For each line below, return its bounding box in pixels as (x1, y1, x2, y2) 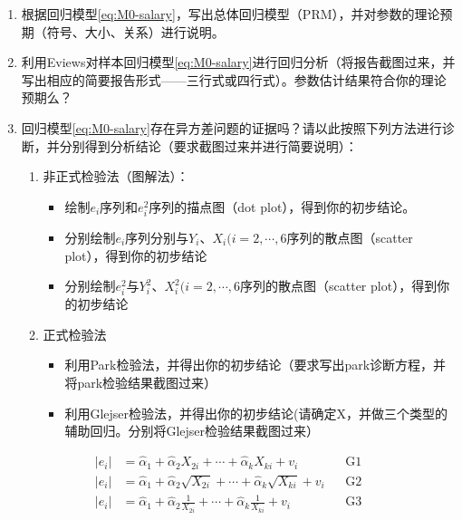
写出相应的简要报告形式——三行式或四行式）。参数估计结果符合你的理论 (21, 70, 447, 89)
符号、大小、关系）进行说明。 (46, 22, 225, 41)
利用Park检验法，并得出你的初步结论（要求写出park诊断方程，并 (64, 355, 447, 374)
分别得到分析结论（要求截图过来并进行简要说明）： (59, 136, 358, 155)
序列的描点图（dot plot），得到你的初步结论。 (149, 197, 416, 216)
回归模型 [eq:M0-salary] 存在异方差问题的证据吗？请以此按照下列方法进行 (21, 118, 442, 137)
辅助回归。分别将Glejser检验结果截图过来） (64, 421, 319, 440)
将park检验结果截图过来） (64, 373, 217, 392)
